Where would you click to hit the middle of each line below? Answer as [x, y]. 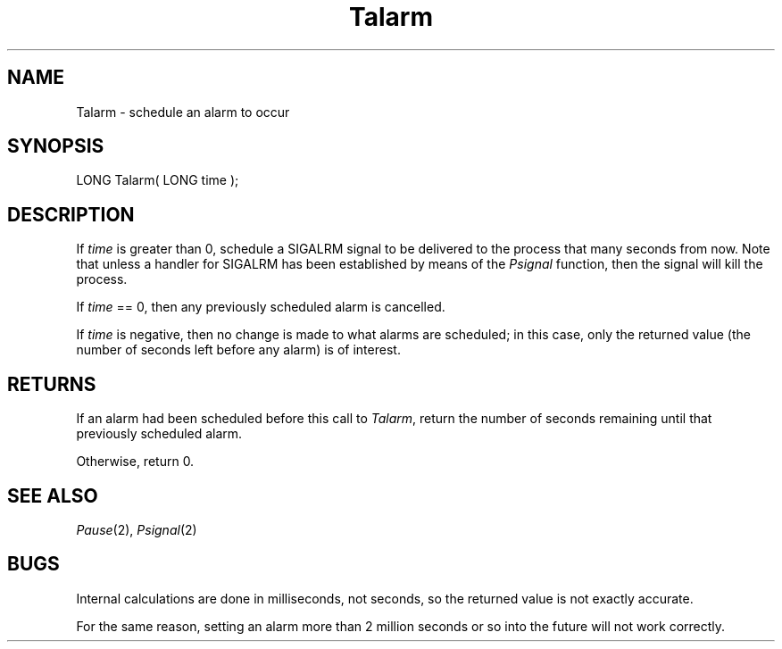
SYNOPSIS [56, 146]
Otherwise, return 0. [135, 462]
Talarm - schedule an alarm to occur [183, 112]
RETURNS [52, 384]
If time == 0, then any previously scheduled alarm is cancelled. [261, 307]
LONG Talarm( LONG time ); [158, 180]
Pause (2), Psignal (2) [137, 529]
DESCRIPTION [71, 214]
